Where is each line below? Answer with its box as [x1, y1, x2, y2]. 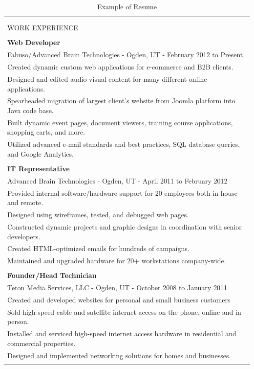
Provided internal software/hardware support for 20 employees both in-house [7, 187, 237, 198]
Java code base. [7, 105, 54, 115]
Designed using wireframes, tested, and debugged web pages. [7, 209, 189, 220]
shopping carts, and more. [7, 127, 85, 137]
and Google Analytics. [7, 148, 74, 159]
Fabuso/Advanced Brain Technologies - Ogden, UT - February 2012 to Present [7, 49, 243, 60]
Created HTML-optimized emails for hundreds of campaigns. [7, 243, 190, 254]
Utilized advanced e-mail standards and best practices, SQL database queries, [7, 139, 240, 149]
